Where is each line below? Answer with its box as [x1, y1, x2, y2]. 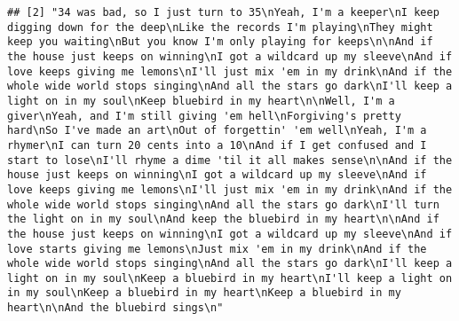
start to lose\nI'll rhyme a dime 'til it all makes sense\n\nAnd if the [7, 153, 453, 167]
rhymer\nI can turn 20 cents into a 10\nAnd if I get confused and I [7, 138, 427, 152]
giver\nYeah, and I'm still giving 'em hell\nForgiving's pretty [7, 109, 401, 122]
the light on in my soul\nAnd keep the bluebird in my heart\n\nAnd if [7, 213, 439, 226]
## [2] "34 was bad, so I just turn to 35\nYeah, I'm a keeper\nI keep [7, 6, 439, 19]
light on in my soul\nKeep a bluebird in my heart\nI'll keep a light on [7, 271, 453, 285]
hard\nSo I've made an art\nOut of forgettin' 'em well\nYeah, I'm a [7, 124, 427, 137]
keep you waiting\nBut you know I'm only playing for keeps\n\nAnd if [7, 35, 433, 49]
